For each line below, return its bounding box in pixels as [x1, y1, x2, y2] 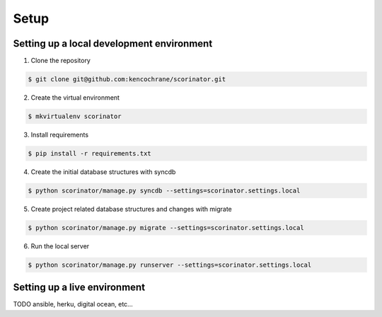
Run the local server [30, 241, 90, 250]
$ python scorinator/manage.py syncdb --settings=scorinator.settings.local [28, 186, 301, 195]
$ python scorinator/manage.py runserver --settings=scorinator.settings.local [28, 260, 312, 269]
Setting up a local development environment [13, 38, 213, 50]
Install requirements [30, 131, 88, 139]
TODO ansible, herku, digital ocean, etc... [13, 300, 134, 309]
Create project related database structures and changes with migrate [30, 204, 233, 213]
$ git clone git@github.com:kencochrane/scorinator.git [28, 75, 226, 83]
